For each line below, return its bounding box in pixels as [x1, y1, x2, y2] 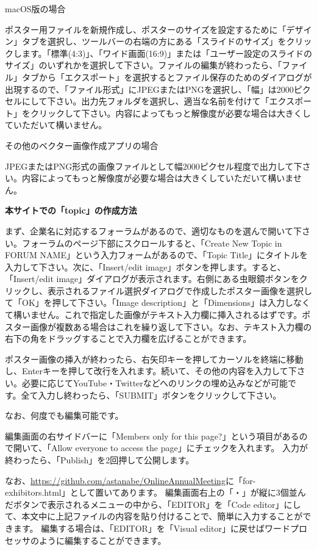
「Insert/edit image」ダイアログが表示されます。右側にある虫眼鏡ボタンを [5, 272, 299, 285]
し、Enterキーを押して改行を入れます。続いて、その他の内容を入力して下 [5, 364, 297, 377]
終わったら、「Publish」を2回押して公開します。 [5, 454, 194, 466]
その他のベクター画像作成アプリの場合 [5, 139, 158, 151]
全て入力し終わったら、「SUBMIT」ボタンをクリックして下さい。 [21, 388, 282, 401]
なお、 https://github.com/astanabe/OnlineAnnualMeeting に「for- [5, 474, 256, 487]
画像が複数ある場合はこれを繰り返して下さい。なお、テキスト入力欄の [30, 320, 312, 333]
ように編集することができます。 [38, 534, 166, 546]
